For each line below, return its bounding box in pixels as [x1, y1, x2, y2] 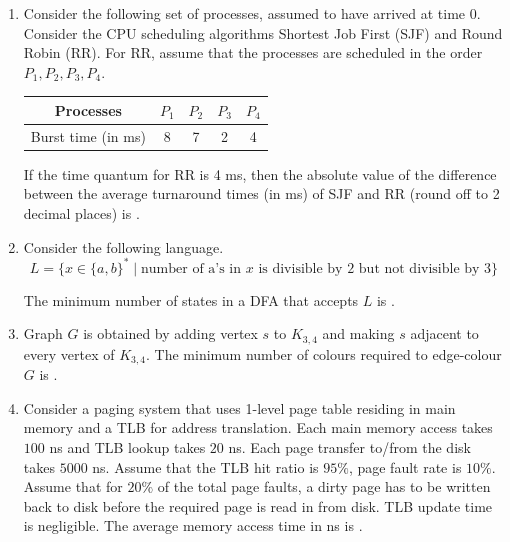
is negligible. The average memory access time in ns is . [23, 515, 363, 536]
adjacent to [410, 323, 479, 344]
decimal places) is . [23, 203, 140, 223]
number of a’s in [141, 261, 242, 276]
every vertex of [23, 343, 115, 364]
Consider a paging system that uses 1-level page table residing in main [23, 397, 456, 418]
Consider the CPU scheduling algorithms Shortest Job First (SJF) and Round [23, 22, 503, 43]
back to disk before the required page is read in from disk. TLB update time [23, 495, 493, 516]
